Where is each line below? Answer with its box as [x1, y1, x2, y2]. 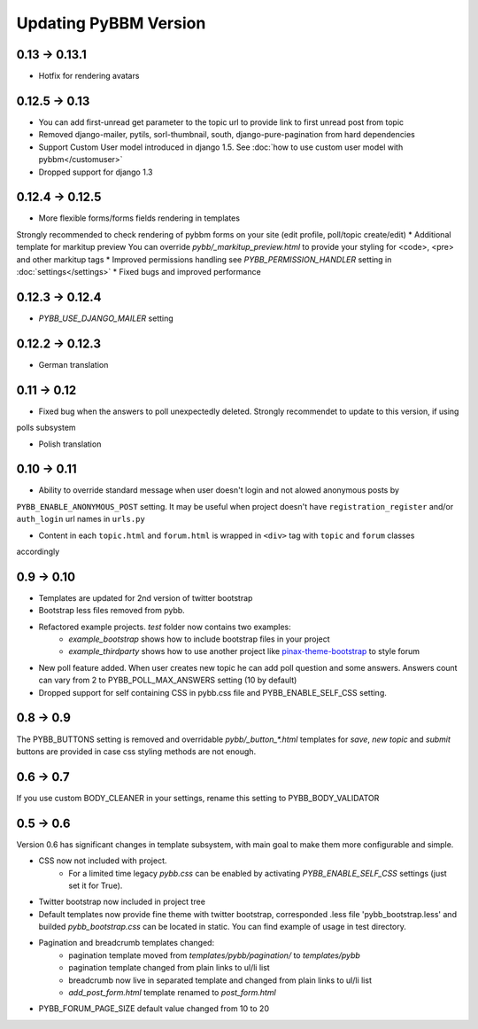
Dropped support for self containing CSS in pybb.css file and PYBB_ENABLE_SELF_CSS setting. [38, 687, 387, 698]
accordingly [16, 546, 60, 557]
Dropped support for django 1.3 [38, 167, 153, 177]
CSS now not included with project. [38, 855, 167, 866]
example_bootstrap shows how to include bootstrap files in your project [68, 634, 331, 644]
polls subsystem [16, 422, 76, 433]
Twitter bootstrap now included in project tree [38, 896, 205, 908]
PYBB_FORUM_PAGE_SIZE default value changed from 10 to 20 [38, 1003, 270, 1014]
